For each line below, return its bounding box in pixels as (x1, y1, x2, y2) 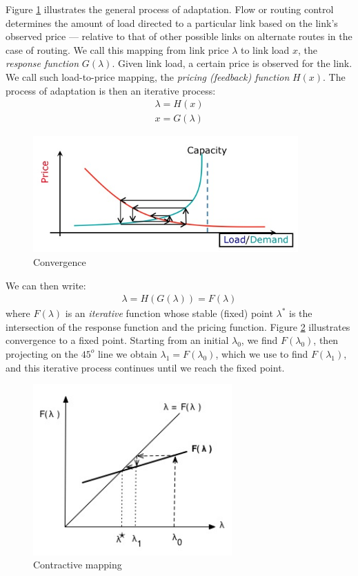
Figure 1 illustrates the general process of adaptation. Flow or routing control (6, 2, 334, 16)
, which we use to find (215, 346, 308, 361)
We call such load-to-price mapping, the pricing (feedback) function (6, 69, 290, 84)
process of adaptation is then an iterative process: (6, 83, 216, 97)
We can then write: (6, 278, 86, 292)
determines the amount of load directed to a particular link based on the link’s (6, 15, 338, 30)
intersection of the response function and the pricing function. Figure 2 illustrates (6, 319, 350, 334)
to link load (240, 42, 290, 57)
